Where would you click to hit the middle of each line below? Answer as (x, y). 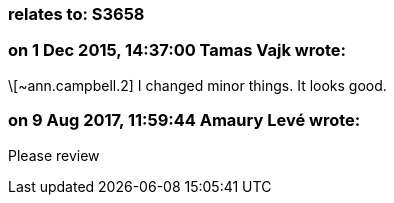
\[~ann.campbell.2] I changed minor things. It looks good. (197, 85)
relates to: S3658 (76, 14)
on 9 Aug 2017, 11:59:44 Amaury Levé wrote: (184, 120)
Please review (54, 155)
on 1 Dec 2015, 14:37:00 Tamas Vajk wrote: (177, 50)
